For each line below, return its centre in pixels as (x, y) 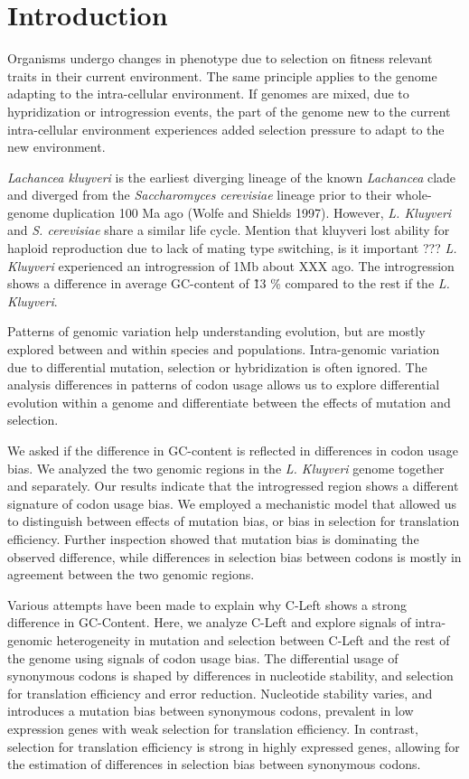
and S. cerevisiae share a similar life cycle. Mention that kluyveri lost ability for (229, 230)
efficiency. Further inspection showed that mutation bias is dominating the (213, 538)
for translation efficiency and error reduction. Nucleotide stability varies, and (220, 693)
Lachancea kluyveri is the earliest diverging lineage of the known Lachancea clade (232, 177)
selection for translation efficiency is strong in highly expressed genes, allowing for (234, 746)
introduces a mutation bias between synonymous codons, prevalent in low (211, 711)
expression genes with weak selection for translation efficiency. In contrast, (213, 728)
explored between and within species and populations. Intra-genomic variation (224, 349)
